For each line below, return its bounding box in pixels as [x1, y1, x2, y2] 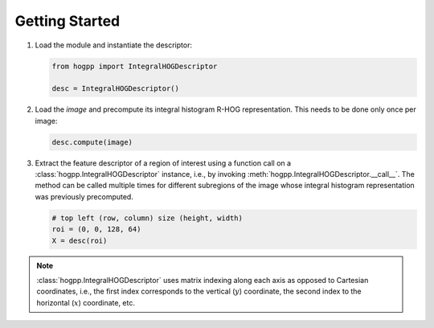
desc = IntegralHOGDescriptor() [51, 84, 180, 93]
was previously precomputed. [35, 191, 134, 201]
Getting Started [14, 12, 121, 30]
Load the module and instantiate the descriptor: [35, 40, 193, 50]
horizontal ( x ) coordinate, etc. [36, 297, 136, 307]
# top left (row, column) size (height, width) [51, 213, 243, 223]
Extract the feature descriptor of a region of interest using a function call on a [35, 158, 292, 168]
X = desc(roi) [51, 236, 108, 245]
